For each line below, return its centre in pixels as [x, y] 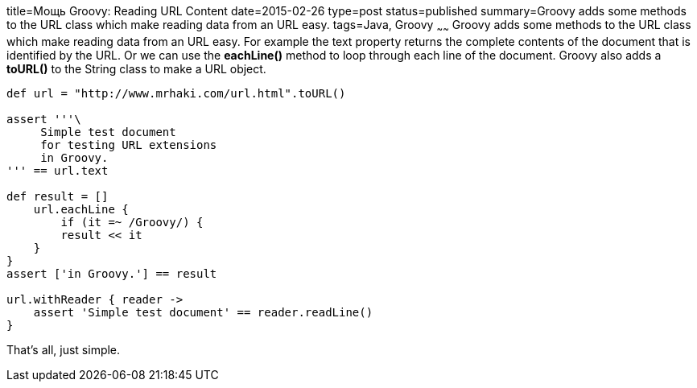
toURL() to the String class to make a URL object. [136, 68]
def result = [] [58, 196]
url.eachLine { [81, 209]
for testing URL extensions [129, 144]
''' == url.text [58, 170]
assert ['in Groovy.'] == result [112, 273]
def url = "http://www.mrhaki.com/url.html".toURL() [176, 93]
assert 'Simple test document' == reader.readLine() [203, 312]
